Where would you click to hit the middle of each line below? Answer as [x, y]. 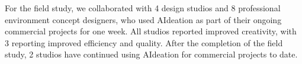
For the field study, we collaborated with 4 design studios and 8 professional [143, 8]
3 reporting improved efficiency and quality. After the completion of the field [144, 42]
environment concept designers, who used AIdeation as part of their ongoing [143, 19]
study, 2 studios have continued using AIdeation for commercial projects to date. [151, 54]
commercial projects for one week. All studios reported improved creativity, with [151, 31]
